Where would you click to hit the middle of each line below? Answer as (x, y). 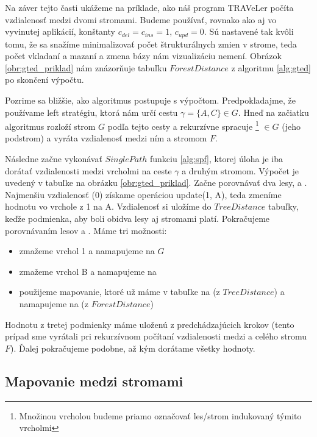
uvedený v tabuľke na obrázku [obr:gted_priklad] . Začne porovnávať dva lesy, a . (156, 183)
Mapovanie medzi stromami (94, 381)
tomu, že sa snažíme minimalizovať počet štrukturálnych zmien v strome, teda (151, 44)
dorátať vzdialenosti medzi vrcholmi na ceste (88, 170)
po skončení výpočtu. (45, 80)
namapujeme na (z (54, 303)
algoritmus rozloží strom (50, 126)
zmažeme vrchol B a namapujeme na (88, 271)
